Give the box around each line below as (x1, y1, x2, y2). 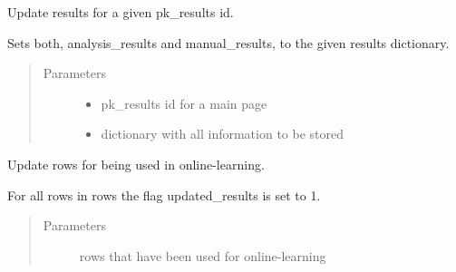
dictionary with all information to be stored (101, 124, 344, 143)
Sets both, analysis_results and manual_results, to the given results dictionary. (7, 33, 450, 52)
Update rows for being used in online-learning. (7, 154, 265, 173)
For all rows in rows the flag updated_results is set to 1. (7, 185, 321, 204)
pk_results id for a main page (101, 93, 267, 112)
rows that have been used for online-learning (79, 246, 326, 265)
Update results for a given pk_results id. (7, 3, 234, 21)
